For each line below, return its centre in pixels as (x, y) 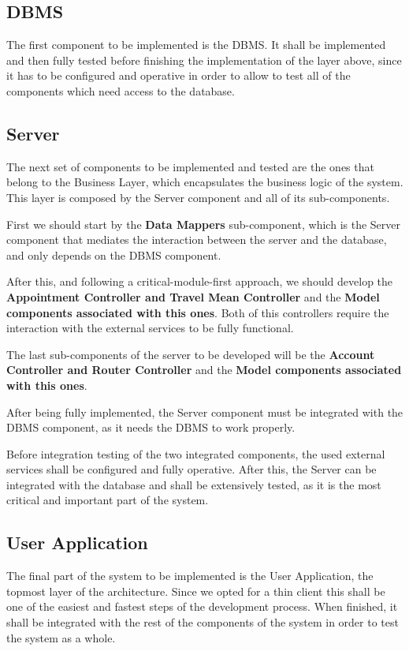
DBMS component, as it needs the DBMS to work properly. (151, 427)
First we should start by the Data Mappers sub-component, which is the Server (204, 224)
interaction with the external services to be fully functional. (150, 328)
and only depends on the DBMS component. (114, 254)
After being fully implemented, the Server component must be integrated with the (205, 412)
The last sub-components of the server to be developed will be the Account (191, 354)
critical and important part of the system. (108, 500)
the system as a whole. (61, 637)
